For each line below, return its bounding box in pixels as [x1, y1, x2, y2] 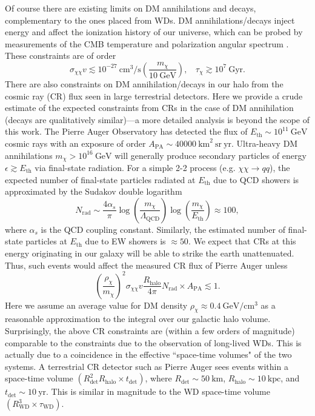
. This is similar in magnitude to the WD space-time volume [46, 385, 270, 398]
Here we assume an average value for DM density [5, 298, 188, 311]
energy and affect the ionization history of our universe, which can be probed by [5, 25, 303, 38]
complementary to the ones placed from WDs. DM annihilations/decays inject [5, 13, 295, 26]
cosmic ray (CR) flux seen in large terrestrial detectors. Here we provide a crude [5, 89, 303, 102]
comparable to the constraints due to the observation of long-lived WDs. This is [5, 336, 302, 349]
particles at [25, 235, 67, 247]
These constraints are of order [5, 49, 116, 62]
